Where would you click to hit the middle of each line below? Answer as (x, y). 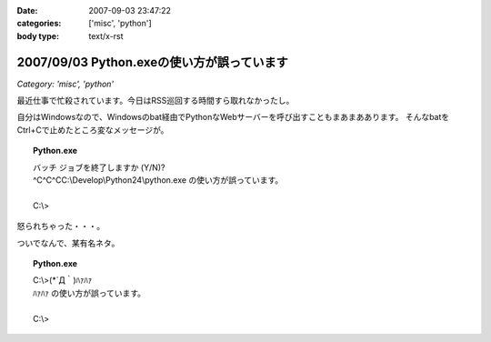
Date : (27, 10)
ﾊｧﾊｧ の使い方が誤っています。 (89, 293)
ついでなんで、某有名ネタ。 (68, 243)
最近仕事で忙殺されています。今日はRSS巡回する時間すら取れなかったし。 (155, 101)
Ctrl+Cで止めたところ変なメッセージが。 (93, 130)
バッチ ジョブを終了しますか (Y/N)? (99, 167)
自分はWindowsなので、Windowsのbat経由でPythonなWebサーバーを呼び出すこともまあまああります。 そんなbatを (233, 117)
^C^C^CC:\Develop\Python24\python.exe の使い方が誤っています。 (158, 180)
